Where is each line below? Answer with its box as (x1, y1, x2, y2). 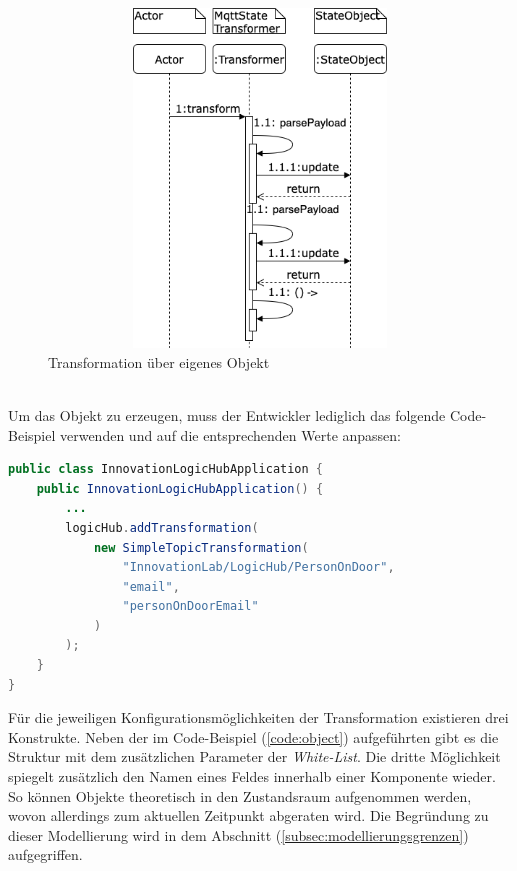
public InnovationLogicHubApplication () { (36, 481, 324, 496)
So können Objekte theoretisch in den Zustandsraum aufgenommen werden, (8, 785, 472, 806)
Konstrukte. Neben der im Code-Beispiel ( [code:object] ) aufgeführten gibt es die (8, 726, 499, 747)
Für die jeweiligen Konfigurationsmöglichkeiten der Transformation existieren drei (8, 707, 509, 728)
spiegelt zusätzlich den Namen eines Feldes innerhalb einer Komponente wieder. (8, 766, 496, 787)
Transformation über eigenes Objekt (48, 351, 270, 372)
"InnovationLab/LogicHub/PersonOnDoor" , (122, 560, 395, 575)
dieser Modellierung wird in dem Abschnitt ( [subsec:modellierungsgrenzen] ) (8, 824, 469, 845)
